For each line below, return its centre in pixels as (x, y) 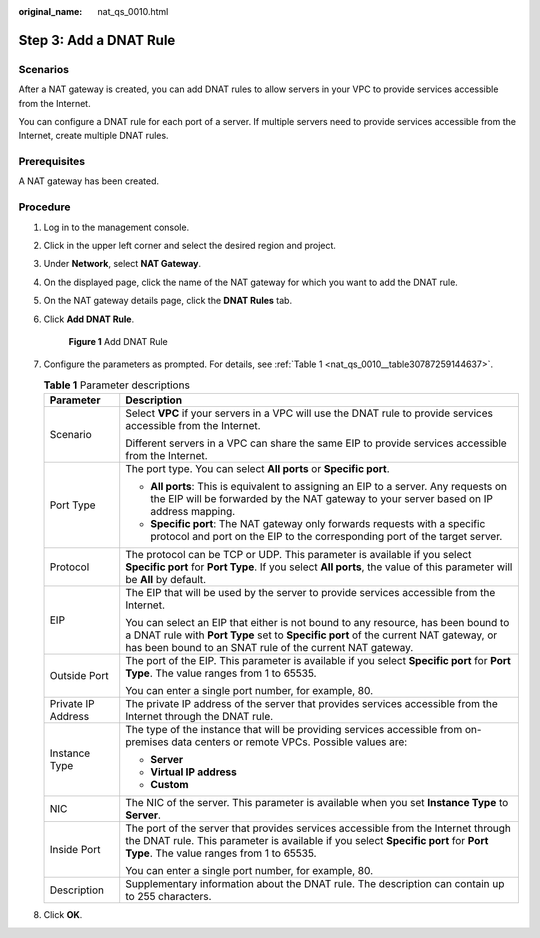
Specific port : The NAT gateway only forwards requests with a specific (318, 524)
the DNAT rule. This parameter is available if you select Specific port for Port (307, 841)
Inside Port (75, 850)
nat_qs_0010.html (133, 11)
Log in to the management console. (116, 227)
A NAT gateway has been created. (89, 181)
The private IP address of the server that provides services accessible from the (312, 704)
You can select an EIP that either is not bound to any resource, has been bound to (317, 623)
